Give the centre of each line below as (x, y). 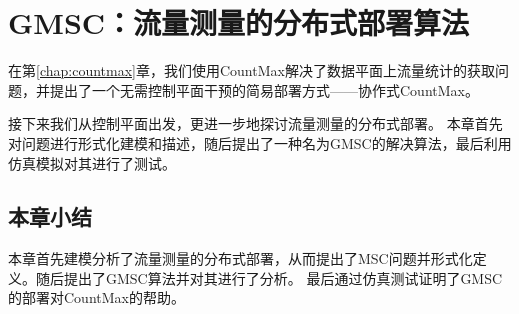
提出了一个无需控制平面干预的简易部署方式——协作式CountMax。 (264, 89)
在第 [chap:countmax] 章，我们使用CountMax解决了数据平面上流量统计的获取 (251, 70)
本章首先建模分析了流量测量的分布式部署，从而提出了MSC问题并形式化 (240, 258)
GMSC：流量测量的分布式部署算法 (239, 22)
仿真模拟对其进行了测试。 (92, 162)
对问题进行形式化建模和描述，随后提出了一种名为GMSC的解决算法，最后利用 (260, 142)
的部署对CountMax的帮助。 (96, 297)
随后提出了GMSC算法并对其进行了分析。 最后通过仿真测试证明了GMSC (269, 277)
